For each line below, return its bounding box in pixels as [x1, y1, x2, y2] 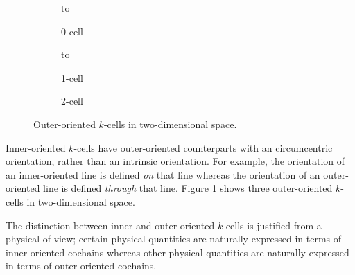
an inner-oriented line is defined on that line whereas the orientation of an [6, 167, 320, 181]
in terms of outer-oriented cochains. [6, 258, 157, 273]
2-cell [61, 94, 83, 108]
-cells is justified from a [223, 218, 322, 232]
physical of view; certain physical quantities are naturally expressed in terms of [6, 231, 342, 246]
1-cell [61, 70, 83, 85]
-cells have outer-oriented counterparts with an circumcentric [73, 140, 333, 154]
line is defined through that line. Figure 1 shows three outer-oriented [43, 181, 333, 195]
